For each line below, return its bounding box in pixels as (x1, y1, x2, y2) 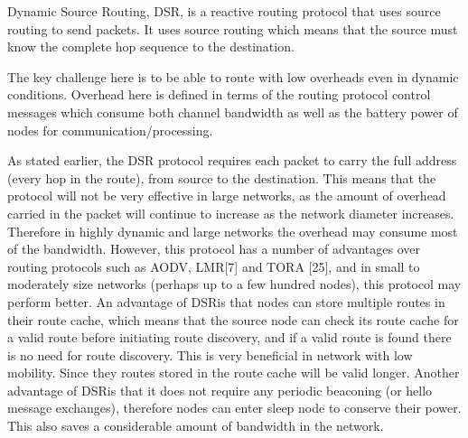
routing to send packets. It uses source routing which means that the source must (7, 19, 458, 38)
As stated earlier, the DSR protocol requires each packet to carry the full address (7, 151, 457, 170)
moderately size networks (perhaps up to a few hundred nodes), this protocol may (7, 275, 462, 294)
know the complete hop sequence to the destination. (7, 37, 295, 56)
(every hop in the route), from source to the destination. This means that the (7, 168, 436, 187)
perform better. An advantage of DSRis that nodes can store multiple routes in (7, 292, 445, 311)
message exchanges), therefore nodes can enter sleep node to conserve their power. (7, 398, 462, 417)
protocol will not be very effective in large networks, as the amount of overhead (7, 186, 446, 205)
